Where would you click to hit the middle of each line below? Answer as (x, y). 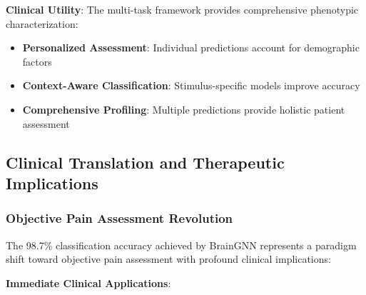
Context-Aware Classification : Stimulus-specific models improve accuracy (191, 85)
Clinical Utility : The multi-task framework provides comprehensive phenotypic (182, 9)
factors (37, 61)
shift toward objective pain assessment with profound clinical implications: (168, 259)
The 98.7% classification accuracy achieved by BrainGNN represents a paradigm (181, 245)
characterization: (42, 23)
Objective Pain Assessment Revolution (120, 218)
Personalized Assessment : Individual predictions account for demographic (191, 47)
